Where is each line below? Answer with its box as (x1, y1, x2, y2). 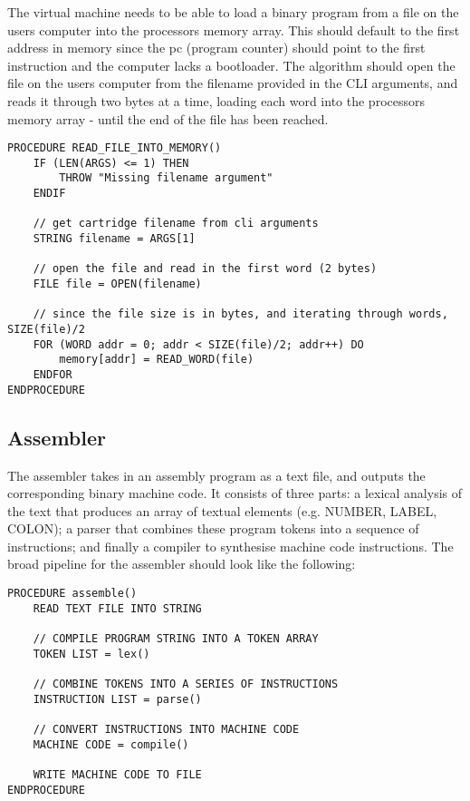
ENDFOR (33, 368, 72, 381)
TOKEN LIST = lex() (33, 647, 150, 660)
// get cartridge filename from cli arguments (33, 217, 319, 230)
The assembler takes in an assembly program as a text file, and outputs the (7, 465, 426, 484)
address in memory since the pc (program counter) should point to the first (7, 38, 426, 57)
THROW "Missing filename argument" (59, 171, 273, 185)
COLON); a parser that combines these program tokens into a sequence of (7, 519, 419, 538)
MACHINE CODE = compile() (33, 738, 189, 751)
